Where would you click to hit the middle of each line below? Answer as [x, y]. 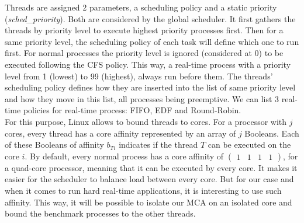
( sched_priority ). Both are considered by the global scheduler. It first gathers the [150, 18]
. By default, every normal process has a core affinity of [124, 156]
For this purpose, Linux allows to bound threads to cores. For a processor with [146, 121]
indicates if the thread [158, 144]
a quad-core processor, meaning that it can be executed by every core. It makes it [151, 167]
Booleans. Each [272, 133]
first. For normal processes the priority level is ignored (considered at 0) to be [144, 53]
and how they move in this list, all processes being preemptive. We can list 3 [142, 98]
